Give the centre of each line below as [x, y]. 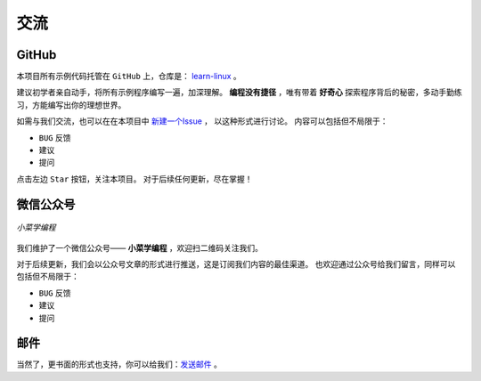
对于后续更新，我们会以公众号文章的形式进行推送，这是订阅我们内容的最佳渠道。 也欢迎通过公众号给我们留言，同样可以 [236, 263]
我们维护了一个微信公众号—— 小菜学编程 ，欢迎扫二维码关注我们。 [139, 247]
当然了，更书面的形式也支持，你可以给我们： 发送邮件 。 [119, 364]
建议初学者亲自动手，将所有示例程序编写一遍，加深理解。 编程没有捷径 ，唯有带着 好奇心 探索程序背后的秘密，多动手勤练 [239, 93]
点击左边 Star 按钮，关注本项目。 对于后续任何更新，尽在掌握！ [135, 179]
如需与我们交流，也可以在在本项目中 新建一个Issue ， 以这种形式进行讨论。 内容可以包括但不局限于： [202, 121]
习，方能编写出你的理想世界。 [71, 105]
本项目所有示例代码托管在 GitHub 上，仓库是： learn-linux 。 [129, 77]
